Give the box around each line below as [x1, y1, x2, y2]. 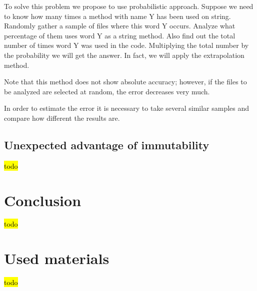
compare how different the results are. [4, 112, 120, 123]
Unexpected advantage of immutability [4, 137, 209, 152]
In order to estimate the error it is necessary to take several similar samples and [4, 103, 249, 113]
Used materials [4, 248, 109, 269]
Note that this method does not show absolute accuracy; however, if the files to [4, 76, 247, 87]
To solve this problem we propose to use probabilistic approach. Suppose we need [4, 1, 253, 11]
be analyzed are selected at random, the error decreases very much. [4, 86, 210, 96]
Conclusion [4, 190, 81, 210]
